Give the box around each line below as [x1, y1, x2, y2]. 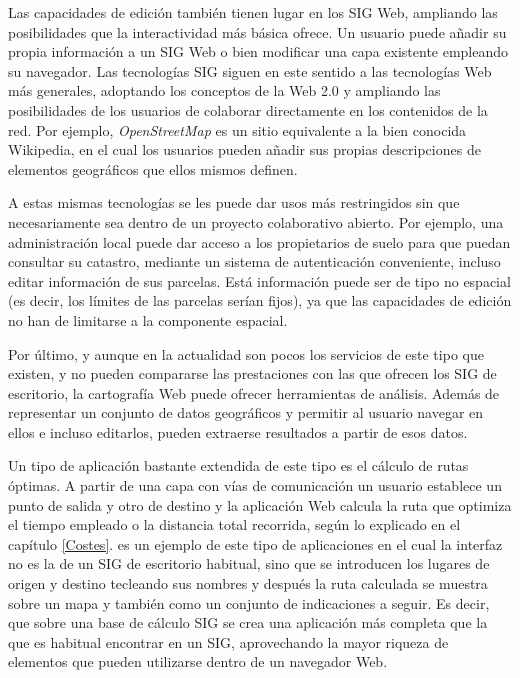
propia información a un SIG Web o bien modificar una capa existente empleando [8, 41, 509, 62]
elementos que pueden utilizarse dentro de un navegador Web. [8, 651, 388, 672]
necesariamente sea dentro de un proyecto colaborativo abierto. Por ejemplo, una [8, 211, 504, 232]
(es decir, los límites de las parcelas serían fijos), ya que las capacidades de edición [8, 290, 512, 311]
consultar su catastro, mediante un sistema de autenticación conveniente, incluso [8, 251, 501, 272]
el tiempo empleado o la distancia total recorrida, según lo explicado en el [8, 514, 461, 535]
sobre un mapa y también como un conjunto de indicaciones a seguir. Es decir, [8, 592, 490, 613]
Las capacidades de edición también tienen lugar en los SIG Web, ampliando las [8, 2, 498, 22]
